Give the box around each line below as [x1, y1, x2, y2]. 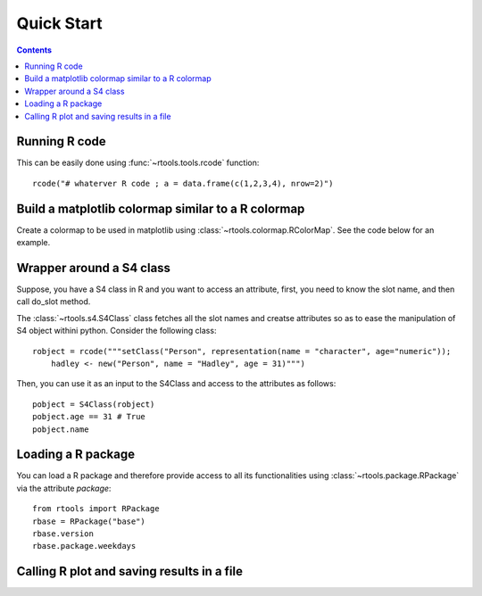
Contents [16, 45, 53, 55]
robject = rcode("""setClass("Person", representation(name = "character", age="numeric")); [32, 346, 452, 356]
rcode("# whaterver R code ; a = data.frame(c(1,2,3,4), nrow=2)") [32, 178, 334, 188]
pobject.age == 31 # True [32, 411, 146, 422]
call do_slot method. [16, 296, 91, 307]
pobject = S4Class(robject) [32, 399, 155, 410]
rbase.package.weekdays [32, 541, 137, 551]
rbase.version [32, 528, 94, 539]
